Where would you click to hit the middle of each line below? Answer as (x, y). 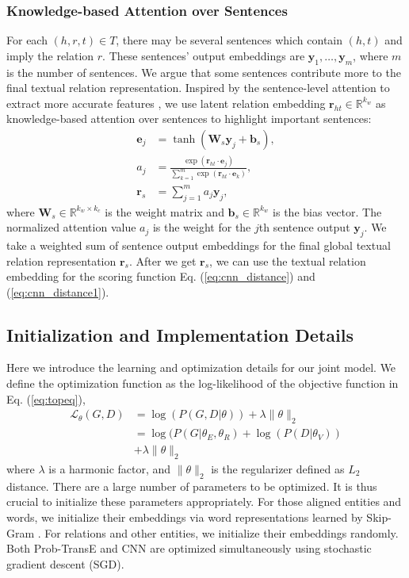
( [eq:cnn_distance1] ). (58, 291)
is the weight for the (202, 227)
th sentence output (304, 227)
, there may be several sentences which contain (229, 40)
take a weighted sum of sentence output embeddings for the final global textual (199, 245)
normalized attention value (71, 227)
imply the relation (50, 55)
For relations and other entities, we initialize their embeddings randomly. (222, 532)
